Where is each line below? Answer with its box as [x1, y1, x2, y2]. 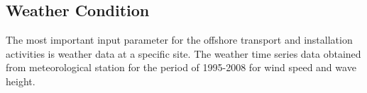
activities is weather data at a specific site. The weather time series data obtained [6, 46, 361, 61]
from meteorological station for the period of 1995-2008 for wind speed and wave [6, 60, 356, 75]
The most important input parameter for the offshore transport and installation [6, 32, 353, 47]
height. [6, 73, 35, 88]
